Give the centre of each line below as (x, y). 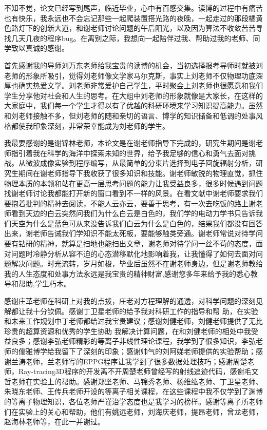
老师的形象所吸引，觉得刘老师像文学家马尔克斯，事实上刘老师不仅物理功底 (130, 75)
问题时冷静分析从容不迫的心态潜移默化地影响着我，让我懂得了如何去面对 (133, 253)
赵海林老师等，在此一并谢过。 (54, 422)
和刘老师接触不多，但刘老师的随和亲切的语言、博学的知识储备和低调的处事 (130, 115)
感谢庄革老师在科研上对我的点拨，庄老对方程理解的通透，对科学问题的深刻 (130, 301)
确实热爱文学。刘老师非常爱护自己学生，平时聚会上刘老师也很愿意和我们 (140, 85)
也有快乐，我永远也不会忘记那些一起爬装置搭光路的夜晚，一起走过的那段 (126, 18)
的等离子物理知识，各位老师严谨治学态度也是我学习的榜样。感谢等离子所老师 (133, 401)
